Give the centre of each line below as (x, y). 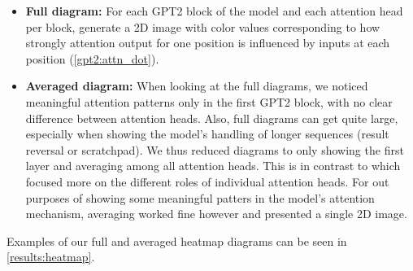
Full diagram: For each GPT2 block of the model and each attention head (214, 11)
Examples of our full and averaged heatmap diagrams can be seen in (177, 240)
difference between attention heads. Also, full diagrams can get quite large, (212, 118)
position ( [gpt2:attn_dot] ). (92, 58)
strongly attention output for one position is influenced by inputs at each (208, 43)
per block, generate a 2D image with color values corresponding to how (203, 26)
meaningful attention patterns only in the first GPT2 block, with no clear (209, 101)
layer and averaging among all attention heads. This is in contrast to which (213, 166)
